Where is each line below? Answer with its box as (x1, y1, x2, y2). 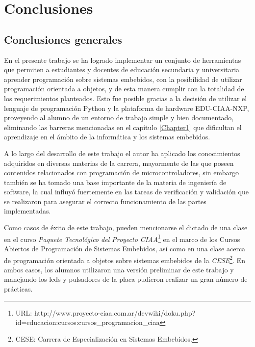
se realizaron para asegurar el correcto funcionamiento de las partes (4, 196, 206, 206)
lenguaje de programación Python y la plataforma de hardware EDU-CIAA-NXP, (4, 103, 249, 113)
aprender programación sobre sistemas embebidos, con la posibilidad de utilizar (4, 74, 242, 84)
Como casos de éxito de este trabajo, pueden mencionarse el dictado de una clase (4, 222, 248, 233)
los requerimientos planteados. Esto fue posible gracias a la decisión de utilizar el (4, 93, 247, 103)
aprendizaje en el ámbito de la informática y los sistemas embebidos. (4, 132, 210, 142)
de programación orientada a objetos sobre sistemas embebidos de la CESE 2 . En (4, 253, 245, 265)
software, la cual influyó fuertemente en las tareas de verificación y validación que (4, 187, 249, 197)
